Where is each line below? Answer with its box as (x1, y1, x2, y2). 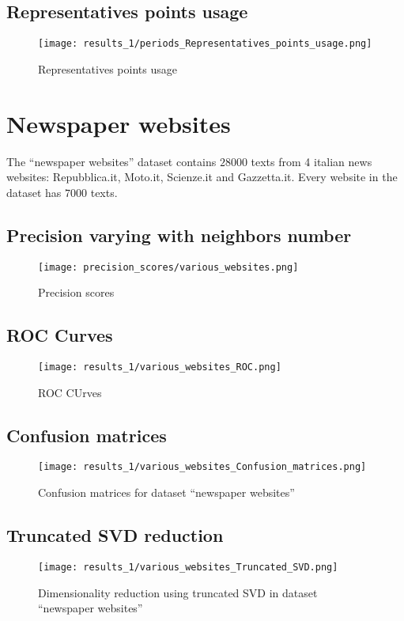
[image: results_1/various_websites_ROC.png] (38, 362, 281, 373)
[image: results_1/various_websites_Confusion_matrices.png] (38, 461, 367, 473)
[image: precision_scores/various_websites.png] (38, 261, 299, 273)
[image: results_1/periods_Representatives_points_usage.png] (38, 38, 372, 50)
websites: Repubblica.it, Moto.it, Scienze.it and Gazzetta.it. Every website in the (6, 169, 398, 185)
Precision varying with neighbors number (6, 222, 352, 247)
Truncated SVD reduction (6, 523, 224, 547)
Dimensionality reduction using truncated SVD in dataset (38, 584, 318, 600)
